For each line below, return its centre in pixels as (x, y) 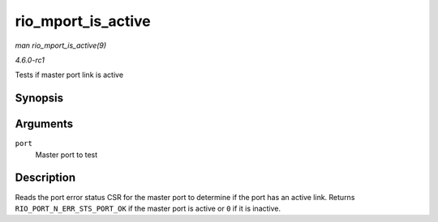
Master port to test (67, 155)
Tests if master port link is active (69, 75)
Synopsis (39, 98)
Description (45, 178)
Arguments (44, 124)
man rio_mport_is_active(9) (61, 45)
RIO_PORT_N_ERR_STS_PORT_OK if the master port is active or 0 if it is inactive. (148, 208)
